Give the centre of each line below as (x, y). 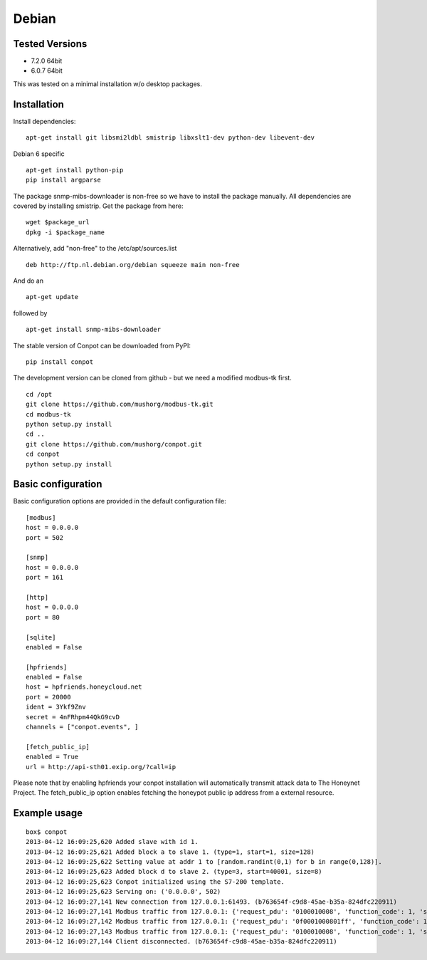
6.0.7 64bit (47, 71)
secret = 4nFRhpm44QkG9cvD (73, 717)
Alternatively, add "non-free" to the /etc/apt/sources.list (95, 249)
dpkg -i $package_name (65, 232)
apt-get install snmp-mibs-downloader (94, 330)
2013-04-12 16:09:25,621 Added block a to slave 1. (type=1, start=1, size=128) (170, 852)
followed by (30, 313)
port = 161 (45, 578)
